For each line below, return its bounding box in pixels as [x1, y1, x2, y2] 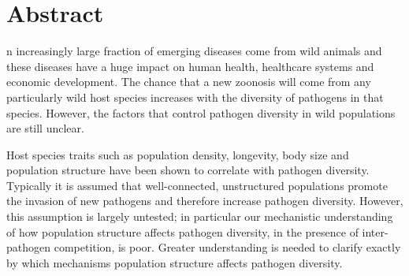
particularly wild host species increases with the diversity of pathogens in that [6, 88, 384, 105]
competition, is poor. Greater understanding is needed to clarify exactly [54, 239, 401, 255]
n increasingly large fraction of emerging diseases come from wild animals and [6, 43, 382, 59]
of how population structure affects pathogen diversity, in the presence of [6, 223, 359, 240]
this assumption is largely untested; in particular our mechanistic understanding [6, 208, 393, 225]
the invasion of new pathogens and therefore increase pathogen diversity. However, [6, 192, 403, 209]
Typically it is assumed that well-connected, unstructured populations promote [6, 177, 388, 193]
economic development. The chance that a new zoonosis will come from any [6, 73, 371, 90]
